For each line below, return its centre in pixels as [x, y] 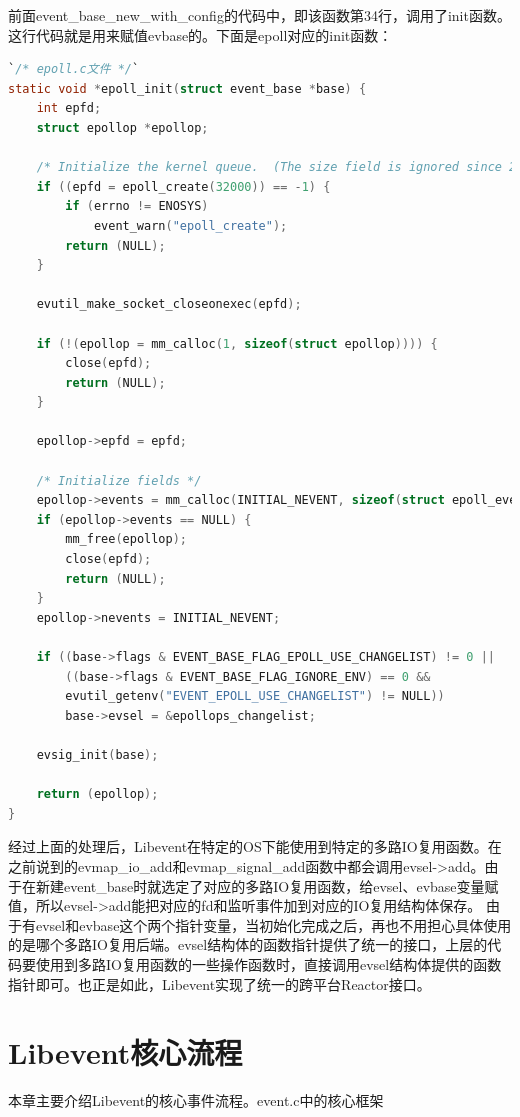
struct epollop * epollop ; [122, 127]
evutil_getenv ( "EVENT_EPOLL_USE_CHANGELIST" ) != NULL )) [255, 696]
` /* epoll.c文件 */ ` [74, 69]
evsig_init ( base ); [97, 754]
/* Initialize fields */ [119, 480]
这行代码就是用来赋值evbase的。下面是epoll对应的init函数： [200, 34]
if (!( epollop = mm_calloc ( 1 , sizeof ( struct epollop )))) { [237, 343]
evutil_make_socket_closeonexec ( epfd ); [169, 304]
